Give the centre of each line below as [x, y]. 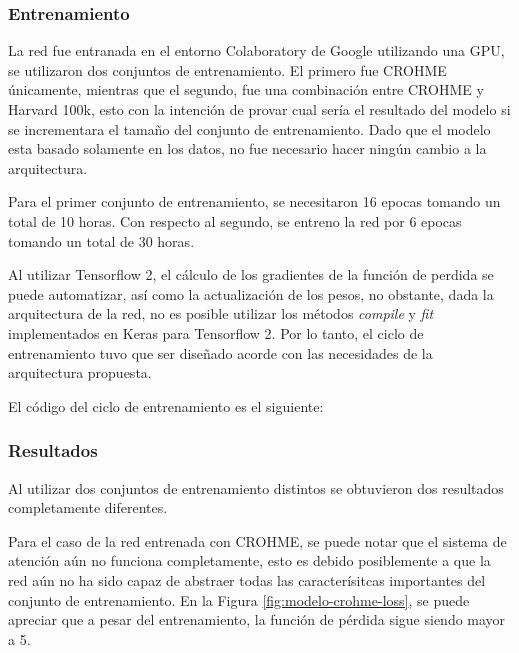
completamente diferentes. [88, 507]
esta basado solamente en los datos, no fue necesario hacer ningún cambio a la [247, 148]
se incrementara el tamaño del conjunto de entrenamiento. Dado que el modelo [249, 128]
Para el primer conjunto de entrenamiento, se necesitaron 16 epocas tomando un [254, 201]
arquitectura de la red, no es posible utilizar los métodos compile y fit [221, 313]
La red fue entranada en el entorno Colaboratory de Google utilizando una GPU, [256, 50]
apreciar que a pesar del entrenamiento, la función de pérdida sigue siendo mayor [257, 619]
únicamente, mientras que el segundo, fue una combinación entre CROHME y [246, 89]
